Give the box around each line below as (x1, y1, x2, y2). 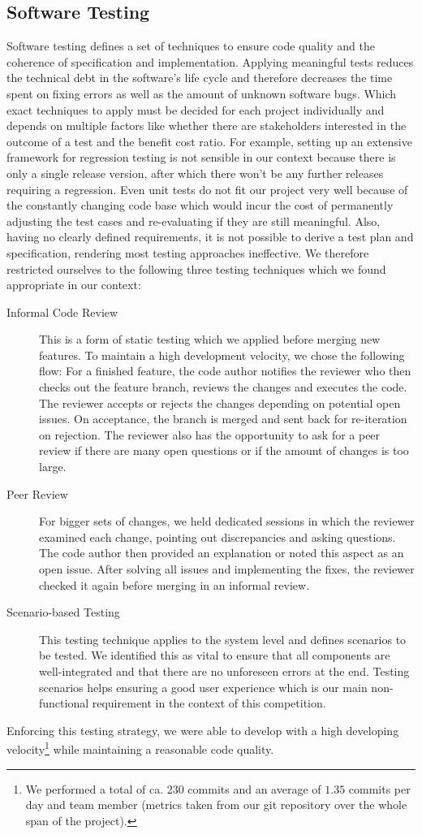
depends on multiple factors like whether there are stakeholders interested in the (6, 117, 407, 134)
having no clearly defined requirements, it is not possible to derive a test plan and (6, 228, 414, 245)
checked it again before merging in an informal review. (39, 576, 310, 593)
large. (39, 458, 67, 475)
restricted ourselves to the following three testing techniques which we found (6, 260, 386, 277)
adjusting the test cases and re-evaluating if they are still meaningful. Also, (6, 212, 381, 229)
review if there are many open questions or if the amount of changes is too (39, 442, 409, 459)
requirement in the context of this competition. (92, 694, 326, 712)
